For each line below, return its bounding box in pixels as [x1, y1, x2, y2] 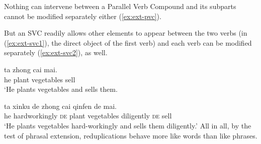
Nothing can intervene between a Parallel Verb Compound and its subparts [4, 1, 236, 11]
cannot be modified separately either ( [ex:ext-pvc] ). [4, 11, 161, 21]
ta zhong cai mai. [4, 64, 57, 74]
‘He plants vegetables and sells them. [4, 84, 118, 94]
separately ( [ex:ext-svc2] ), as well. [4, 47, 108, 58]
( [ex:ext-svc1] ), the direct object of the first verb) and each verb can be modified [4, 37, 252, 48]
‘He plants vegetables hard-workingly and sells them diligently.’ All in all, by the [4, 120, 251, 130]
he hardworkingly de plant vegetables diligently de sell [4, 110, 172, 121]
